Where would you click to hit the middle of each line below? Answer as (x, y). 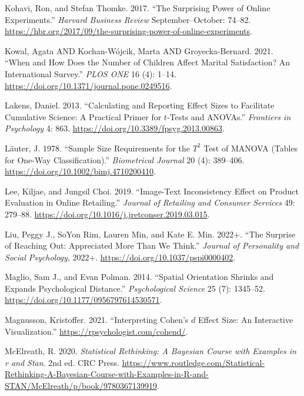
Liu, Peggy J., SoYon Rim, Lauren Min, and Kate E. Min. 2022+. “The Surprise (150, 234)
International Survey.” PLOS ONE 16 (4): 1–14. (91, 73)
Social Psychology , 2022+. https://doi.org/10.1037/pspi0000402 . (120, 257)
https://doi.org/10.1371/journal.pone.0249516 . (88, 85)
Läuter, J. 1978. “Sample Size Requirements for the (97, 148)
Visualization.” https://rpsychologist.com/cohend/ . (96, 331)
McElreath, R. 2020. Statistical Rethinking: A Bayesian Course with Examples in (151, 351)
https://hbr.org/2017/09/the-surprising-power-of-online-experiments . (128, 31)
